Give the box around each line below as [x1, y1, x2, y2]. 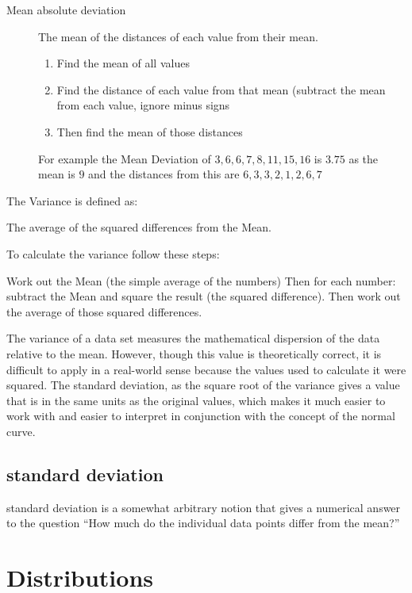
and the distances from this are [88, 166, 240, 182]
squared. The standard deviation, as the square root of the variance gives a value [6, 377, 400, 393]
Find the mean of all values [56, 55, 190, 71]
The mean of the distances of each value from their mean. [38, 28, 318, 44]
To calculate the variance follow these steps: [6, 245, 220, 262]
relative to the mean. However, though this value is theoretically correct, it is [6, 345, 382, 362]
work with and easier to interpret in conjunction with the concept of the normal [6, 407, 395, 424]
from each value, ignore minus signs [56, 97, 230, 113]
